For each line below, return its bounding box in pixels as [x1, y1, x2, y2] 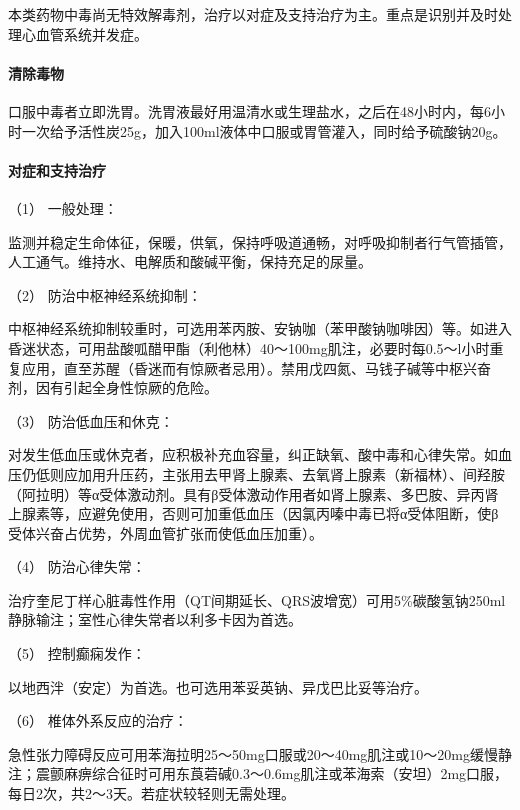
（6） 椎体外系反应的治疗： [8, 710, 188, 731]
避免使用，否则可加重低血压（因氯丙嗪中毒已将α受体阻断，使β [91, 503, 499, 524]
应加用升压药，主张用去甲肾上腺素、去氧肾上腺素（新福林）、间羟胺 [63, 463, 505, 484]
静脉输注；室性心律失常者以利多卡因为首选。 [8, 609, 302, 630]
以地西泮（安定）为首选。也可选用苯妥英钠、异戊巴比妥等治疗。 [8, 676, 428, 697]
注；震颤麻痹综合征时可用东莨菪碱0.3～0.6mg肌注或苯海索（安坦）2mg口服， [8, 763, 509, 784]
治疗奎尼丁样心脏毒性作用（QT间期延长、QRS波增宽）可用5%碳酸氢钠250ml [8, 589, 506, 610]
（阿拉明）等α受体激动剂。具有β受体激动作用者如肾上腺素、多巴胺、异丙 [8, 483, 485, 504]
